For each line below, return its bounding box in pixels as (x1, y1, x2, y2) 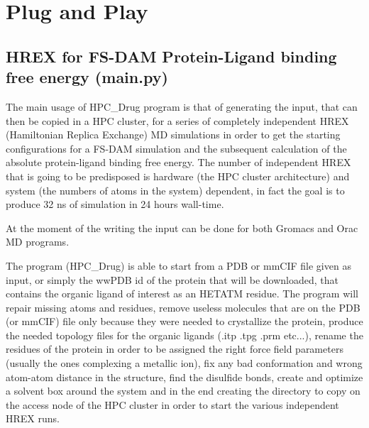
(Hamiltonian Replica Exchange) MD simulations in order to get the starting (6, 127, 341, 142)
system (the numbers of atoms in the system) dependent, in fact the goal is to (6, 182, 345, 197)
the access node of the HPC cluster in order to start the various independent (6, 397, 339, 412)
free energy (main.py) (6, 66, 168, 88)
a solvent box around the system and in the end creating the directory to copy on (6, 383, 360, 398)
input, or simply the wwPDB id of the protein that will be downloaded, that (6, 272, 339, 287)
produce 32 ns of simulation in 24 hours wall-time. (6, 197, 224, 212)
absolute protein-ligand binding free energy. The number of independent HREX (6, 155, 351, 170)
